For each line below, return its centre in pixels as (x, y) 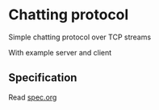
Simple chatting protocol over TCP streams (80, 37)
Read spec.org (33, 97)
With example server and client (60, 52)
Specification (43, 78)
